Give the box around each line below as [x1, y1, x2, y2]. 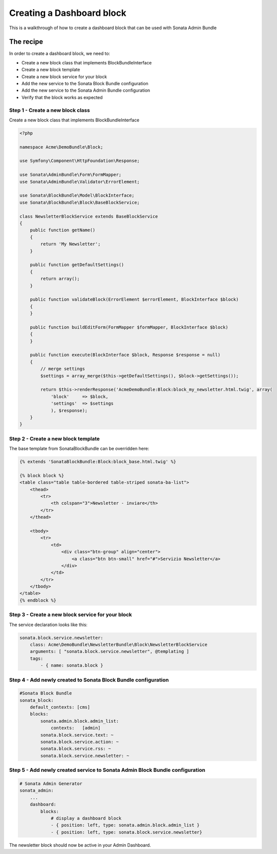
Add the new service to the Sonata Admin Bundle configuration [21, 87, 150, 94]
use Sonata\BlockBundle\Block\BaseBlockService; [19, 200, 140, 205]
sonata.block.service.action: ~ [40, 739, 119, 745]
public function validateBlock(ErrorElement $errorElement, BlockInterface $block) [30, 297, 239, 302]
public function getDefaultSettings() [30, 262, 124, 267]
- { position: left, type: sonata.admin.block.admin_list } [50, 822, 200, 828]
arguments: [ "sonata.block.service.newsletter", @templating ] [30, 649, 189, 654]
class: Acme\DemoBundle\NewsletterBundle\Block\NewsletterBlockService [30, 641, 208, 647]
